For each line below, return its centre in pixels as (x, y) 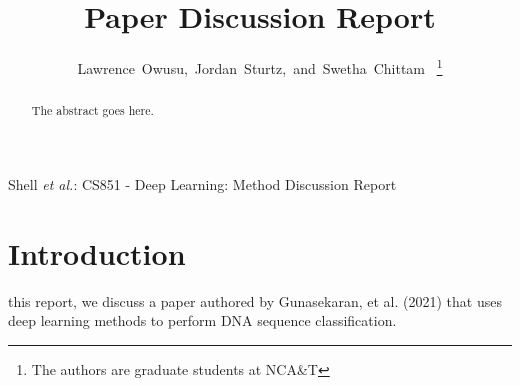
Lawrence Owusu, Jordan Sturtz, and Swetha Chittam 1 (260, 66)
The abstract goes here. (92, 110)
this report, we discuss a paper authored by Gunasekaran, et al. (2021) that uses (255, 300)
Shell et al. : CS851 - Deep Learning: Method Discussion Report (202, 183)
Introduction (97, 252)
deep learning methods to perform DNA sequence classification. (202, 320)
